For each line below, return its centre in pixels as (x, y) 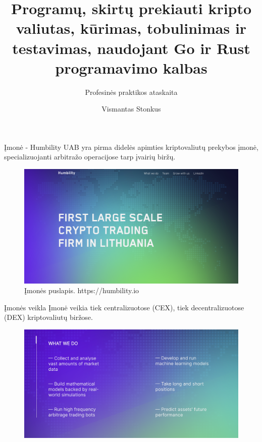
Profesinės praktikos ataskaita (131, 92)
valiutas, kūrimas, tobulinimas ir (131, 28)
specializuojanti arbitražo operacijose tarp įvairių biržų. (90, 157)
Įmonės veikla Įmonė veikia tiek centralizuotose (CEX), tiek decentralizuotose (124, 307)
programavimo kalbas (131, 67)
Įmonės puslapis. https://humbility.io (82, 290)
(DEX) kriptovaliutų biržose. (48, 317)
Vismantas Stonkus (131, 109)
